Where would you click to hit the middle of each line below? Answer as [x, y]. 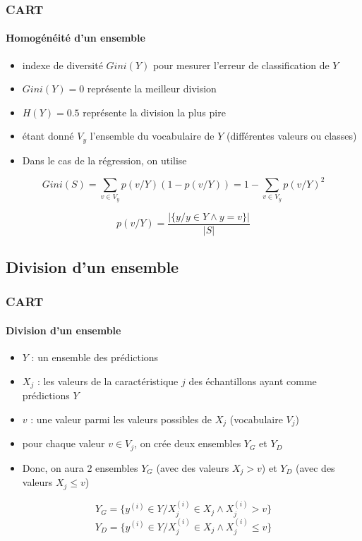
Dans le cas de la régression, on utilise [104, 160]
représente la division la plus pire [154, 112]
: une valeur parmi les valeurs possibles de [121, 419]
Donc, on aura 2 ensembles [80, 467]
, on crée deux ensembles [188, 443]
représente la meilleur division [152, 89]
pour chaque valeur [64, 443]
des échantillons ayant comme [253, 381]
